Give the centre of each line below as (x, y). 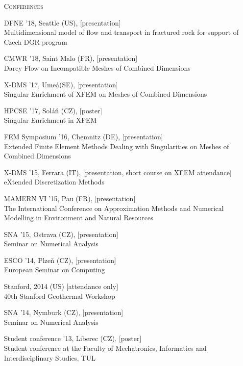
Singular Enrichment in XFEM (50, 120)
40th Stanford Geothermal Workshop (60, 296)
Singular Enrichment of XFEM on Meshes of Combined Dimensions (106, 94)
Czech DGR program (36, 41)
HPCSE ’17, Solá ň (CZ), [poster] (53, 110)
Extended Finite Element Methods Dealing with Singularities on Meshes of (117, 146)
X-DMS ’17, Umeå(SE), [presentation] (61, 84)
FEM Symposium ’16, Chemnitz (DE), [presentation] (84, 136)
